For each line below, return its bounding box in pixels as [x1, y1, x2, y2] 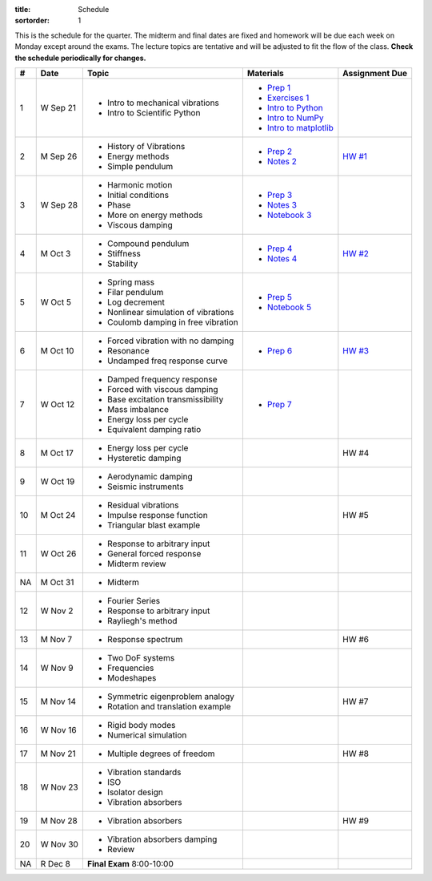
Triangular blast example [106, 519, 200, 531]
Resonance [106, 345, 150, 356]
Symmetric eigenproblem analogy [106, 690, 235, 701]
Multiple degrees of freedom [106, 748, 215, 759]
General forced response [106, 548, 202, 559]
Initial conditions [106, 189, 170, 200]
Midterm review [106, 558, 167, 569]
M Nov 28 [40, 814, 78, 826]
